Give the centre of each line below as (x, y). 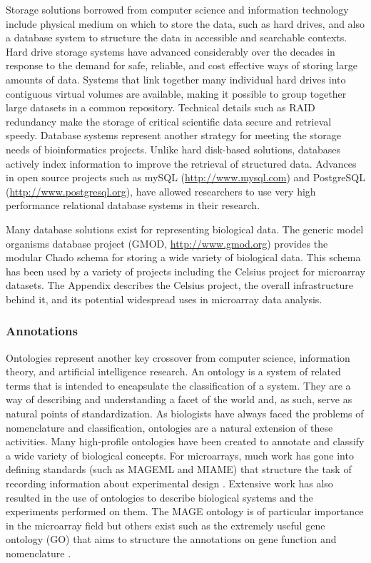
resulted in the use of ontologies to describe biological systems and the (159, 497)
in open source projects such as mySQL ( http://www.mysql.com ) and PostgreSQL (186, 177)
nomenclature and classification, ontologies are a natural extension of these (169, 427)
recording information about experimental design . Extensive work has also (169, 483)
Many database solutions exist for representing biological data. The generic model (185, 229)
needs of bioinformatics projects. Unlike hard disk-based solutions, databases (173, 149)
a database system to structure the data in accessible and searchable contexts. (177, 37)
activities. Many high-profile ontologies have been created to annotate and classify (185, 441)
